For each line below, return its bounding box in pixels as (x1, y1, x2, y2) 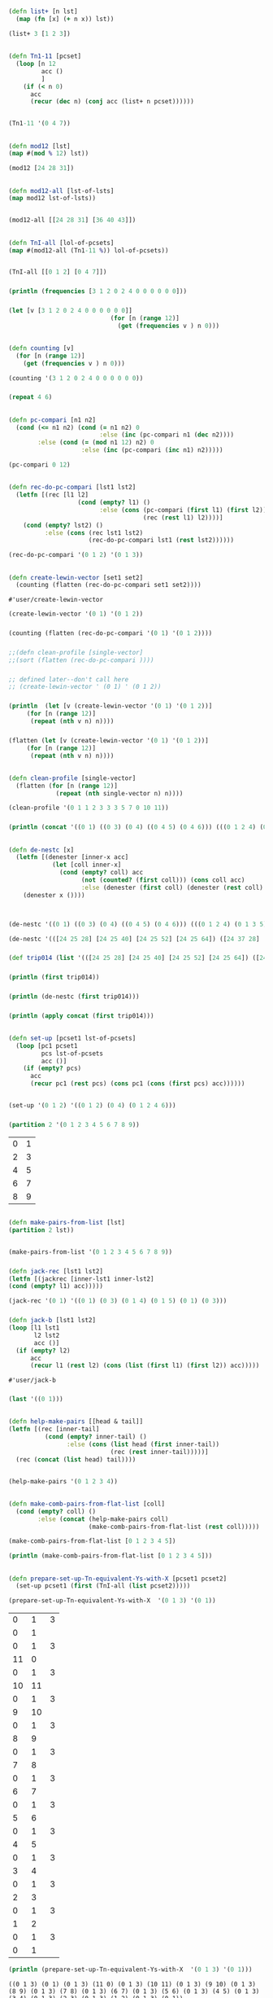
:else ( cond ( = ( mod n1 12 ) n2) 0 (37, 439, 154, 447)
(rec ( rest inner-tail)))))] (110, 1448, 209, 1456)
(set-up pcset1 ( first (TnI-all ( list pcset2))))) (15, 1582, 191, 1590)
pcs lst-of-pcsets (41, 1049, 104, 1058)
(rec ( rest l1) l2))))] (142, 513, 223, 522)
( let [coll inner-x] (51, 861, 122, 870)
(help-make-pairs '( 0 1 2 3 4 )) (8, 1477, 118, 1485)
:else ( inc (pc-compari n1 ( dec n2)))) (98, 431, 234, 439)
